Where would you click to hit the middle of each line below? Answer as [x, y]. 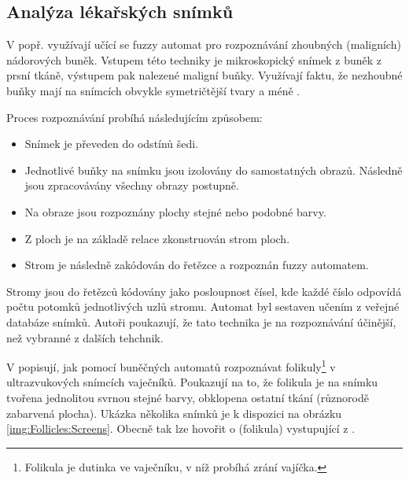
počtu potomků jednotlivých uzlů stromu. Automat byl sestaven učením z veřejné [203, 306]
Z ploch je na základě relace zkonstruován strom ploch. [157, 238]
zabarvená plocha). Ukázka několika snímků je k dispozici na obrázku [174, 413]
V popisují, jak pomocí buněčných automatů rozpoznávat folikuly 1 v [171, 366]
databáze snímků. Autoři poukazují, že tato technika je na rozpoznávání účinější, [201, 321]
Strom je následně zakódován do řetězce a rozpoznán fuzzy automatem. [197, 265]
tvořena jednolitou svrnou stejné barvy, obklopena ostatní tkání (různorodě [188, 397]
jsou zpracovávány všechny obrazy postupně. [132, 185]
